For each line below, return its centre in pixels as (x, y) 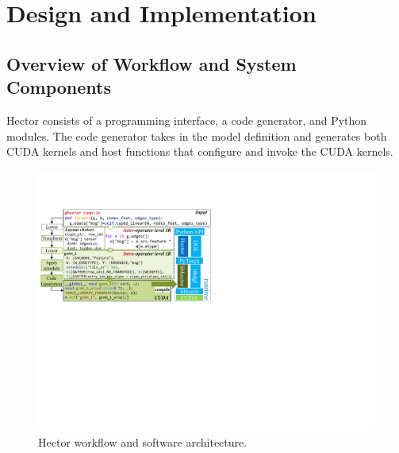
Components (59, 87)
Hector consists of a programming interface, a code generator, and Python (187, 120)
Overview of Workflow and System (152, 63)
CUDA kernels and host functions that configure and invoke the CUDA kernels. (200, 151)
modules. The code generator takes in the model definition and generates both (197, 136)
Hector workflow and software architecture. (143, 441)
